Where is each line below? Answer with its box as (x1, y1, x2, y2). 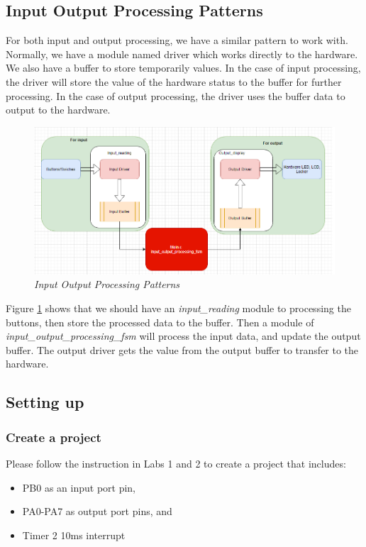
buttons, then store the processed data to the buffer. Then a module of (6, 314, 314, 329)
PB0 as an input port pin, (22, 480, 136, 494)
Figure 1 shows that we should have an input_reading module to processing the (6, 301, 351, 316)
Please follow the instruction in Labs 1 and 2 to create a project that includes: (6, 456, 346, 471)
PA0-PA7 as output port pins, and (22, 504, 172, 519)
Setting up (6, 391, 84, 413)
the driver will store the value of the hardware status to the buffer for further (6, 74, 342, 89)
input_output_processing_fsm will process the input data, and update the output (6, 328, 361, 343)
